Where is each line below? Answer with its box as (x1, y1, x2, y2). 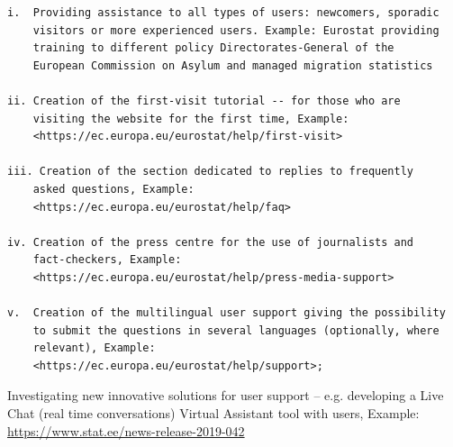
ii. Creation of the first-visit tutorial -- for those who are (7, 94, 401, 107)
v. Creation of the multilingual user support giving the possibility (7, 306, 446, 320)
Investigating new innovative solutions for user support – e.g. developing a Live (7, 386, 444, 405)
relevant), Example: (32, 342, 156, 355)
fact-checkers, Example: (32, 253, 182, 267)
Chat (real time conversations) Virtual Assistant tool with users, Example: (7, 404, 420, 423)
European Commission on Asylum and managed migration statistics (32, 59, 433, 72)
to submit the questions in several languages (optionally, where (32, 324, 439, 337)
